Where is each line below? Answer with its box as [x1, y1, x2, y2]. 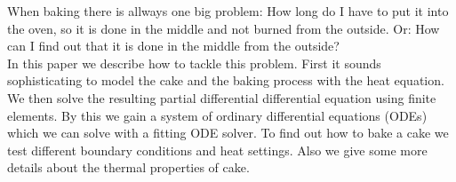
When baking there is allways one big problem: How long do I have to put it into [7, 2, 449, 20]
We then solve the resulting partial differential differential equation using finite [7, 88, 436, 107]
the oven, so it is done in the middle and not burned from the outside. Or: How [7, 19, 440, 37]
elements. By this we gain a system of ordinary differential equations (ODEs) [7, 106, 428, 124]
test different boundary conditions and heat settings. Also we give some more [7, 140, 428, 159]
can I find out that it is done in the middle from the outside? [7, 36, 340, 55]
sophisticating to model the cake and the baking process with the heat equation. [7, 71, 444, 90]
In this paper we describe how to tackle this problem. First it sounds [7, 53, 381, 72]
